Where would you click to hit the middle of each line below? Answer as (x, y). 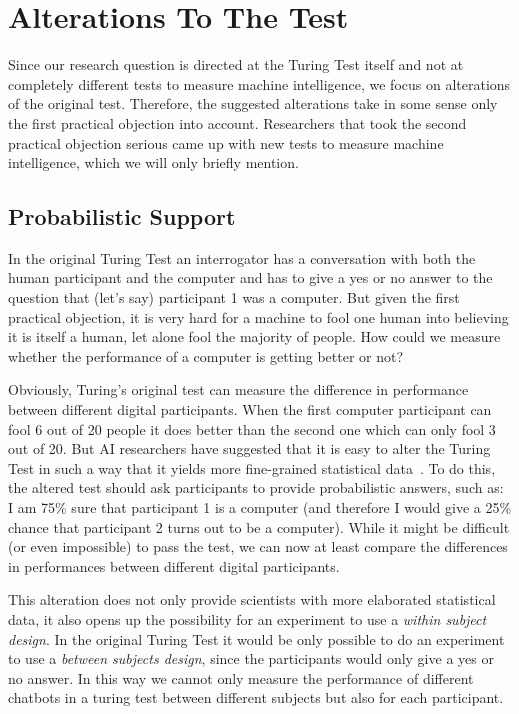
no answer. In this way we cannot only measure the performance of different (241, 677)
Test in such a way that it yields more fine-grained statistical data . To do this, (252, 467)
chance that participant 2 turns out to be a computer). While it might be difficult (259, 526)
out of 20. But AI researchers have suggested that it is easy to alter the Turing (249, 448)
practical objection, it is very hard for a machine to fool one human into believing (258, 316)
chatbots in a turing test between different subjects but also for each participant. (256, 697)
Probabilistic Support (122, 216)
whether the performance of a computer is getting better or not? (206, 355)
